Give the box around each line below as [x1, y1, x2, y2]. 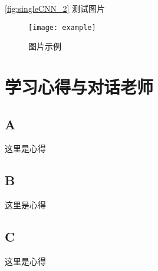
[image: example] [28, 23, 96, 32]
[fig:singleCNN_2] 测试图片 [5, 2, 106, 14]
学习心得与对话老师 [5, 75, 154, 99]
